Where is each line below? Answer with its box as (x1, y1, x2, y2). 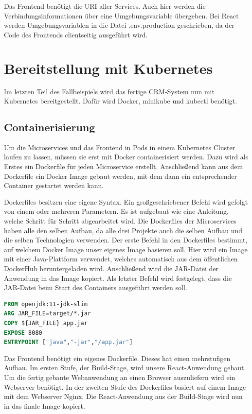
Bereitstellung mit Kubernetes (4, 58, 213, 78)
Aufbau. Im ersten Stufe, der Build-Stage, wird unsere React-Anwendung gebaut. (4, 362, 246, 373)
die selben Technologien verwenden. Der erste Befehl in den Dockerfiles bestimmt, (4, 235, 248, 245)
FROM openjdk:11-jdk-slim (4, 300, 88, 308)
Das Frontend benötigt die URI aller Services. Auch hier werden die (4, 1, 206, 11)
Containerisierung (4, 120, 95, 135)
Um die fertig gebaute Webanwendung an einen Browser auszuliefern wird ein (4, 372, 235, 382)
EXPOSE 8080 (4, 329, 42, 336)
